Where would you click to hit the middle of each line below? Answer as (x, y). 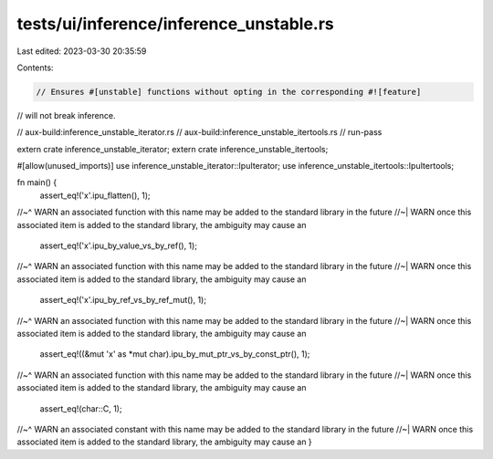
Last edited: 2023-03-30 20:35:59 (82, 51)
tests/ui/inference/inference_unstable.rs (176, 24)
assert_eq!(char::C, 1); (81, 408)
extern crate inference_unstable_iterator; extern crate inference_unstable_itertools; (173, 149)
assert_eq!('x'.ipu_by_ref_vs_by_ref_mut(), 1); (123, 300)
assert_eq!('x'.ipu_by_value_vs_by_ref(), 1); (119, 245)
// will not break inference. (66, 115)
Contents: (35, 68)
